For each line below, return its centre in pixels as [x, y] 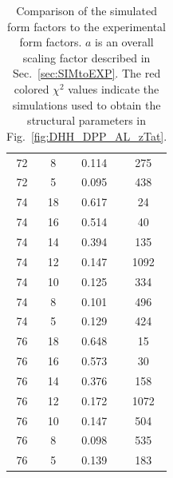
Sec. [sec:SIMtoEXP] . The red [86, 73]
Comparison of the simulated [86, 10]
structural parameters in [86, 120]
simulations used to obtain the [86, 104]
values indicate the [114, 88]
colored [31, 88]
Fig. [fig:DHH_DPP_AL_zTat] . [87, 135]
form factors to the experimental [87, 26]
